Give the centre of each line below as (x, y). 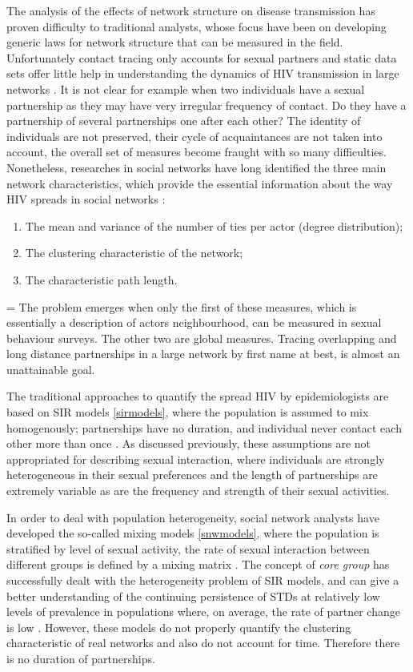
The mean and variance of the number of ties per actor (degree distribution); (214, 225)
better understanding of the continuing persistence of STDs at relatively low (193, 596)
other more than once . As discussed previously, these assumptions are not (189, 443)
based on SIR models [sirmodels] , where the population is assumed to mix (188, 412)
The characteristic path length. (101, 279)
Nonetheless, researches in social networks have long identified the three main (196, 167)
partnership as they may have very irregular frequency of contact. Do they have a (206, 105)
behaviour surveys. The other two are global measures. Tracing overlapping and (202, 338)
